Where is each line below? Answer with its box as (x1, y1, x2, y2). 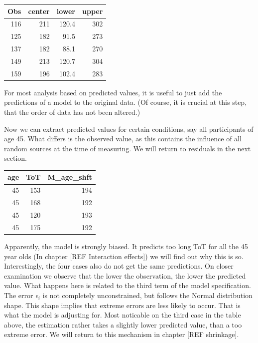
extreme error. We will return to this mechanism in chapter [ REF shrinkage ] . (4, 329, 239, 340)
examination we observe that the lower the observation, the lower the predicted (4, 270, 246, 281)
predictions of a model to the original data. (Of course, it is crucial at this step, (4, 97, 247, 107)
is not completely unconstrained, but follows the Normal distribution (42, 290, 253, 300)
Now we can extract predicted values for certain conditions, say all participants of (4, 123, 254, 134)
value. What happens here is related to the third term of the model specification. (4, 280, 251, 291)
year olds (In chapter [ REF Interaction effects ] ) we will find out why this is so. (4, 251, 244, 261)
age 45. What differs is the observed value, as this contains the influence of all (4, 133, 242, 144)
